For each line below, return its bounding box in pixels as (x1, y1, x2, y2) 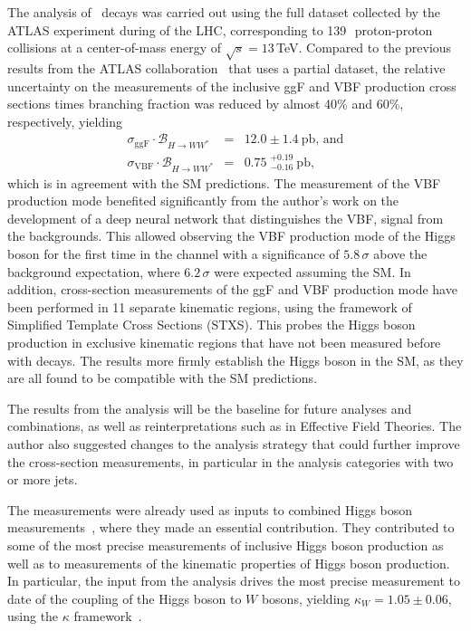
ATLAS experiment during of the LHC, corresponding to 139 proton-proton (7, 20, 433, 39)
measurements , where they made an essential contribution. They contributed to (7, 518, 455, 537)
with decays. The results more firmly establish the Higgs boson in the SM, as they (7, 350, 464, 369)
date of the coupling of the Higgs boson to (7, 588, 242, 607)
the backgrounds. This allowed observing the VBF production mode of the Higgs (7, 226, 456, 245)
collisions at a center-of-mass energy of (7, 38, 222, 57)
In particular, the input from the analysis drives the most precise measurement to (7, 571, 461, 590)
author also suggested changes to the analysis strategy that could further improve (7, 435, 460, 454)
